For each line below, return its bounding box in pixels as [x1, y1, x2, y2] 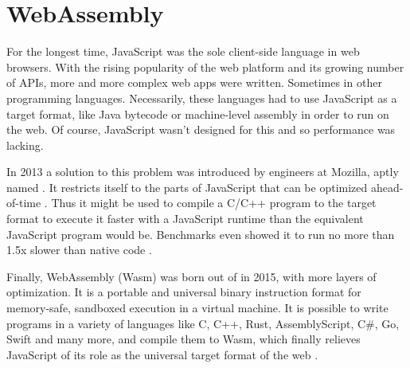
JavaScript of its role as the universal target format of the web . [6, 346, 318, 362]
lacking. [6, 136, 44, 153]
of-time [6, 194, 41, 211]
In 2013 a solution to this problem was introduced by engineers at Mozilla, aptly [6, 163, 399, 180]
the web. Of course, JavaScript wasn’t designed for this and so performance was [6, 121, 396, 138]
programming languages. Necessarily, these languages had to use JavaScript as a [6, 89, 397, 106]
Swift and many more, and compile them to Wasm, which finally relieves [6, 331, 361, 347]
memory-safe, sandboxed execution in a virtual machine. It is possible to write [6, 299, 389, 316]
